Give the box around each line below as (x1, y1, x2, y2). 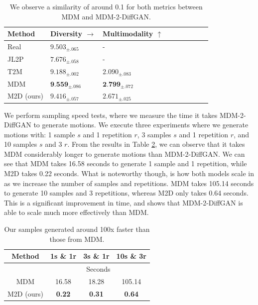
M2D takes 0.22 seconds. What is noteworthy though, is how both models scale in (4, 168, 255, 179)
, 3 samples (137, 129, 171, 139)
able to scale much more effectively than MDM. (4, 207, 149, 217)
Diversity (50, 28, 82, 39)
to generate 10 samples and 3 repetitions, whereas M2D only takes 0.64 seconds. (4, 188, 249, 198)
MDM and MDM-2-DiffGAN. (61, 11, 151, 21)
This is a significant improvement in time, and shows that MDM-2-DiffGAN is (4, 197, 243, 207)
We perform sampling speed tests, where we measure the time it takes (4, 109, 218, 120)
